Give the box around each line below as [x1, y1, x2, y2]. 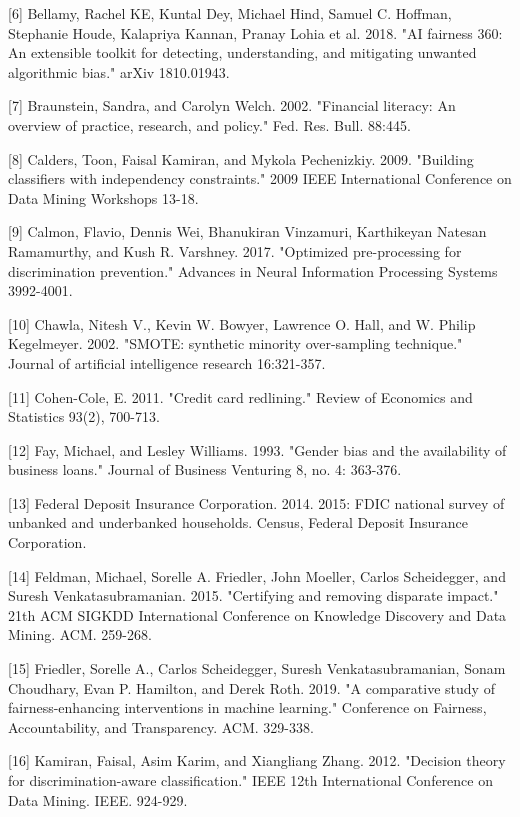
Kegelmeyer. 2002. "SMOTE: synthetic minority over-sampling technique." [8, 333, 463, 354]
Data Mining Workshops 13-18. [8, 187, 199, 208]
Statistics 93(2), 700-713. [8, 406, 160, 427]
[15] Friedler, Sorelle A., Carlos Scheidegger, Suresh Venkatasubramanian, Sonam [8, 658, 506, 679]
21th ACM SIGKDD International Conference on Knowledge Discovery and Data [8, 604, 507, 625]
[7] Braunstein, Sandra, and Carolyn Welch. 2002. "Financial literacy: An [8, 95, 456, 116]
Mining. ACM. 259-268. [8, 624, 152, 645]
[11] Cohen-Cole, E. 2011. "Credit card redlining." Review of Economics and [8, 386, 473, 407]
